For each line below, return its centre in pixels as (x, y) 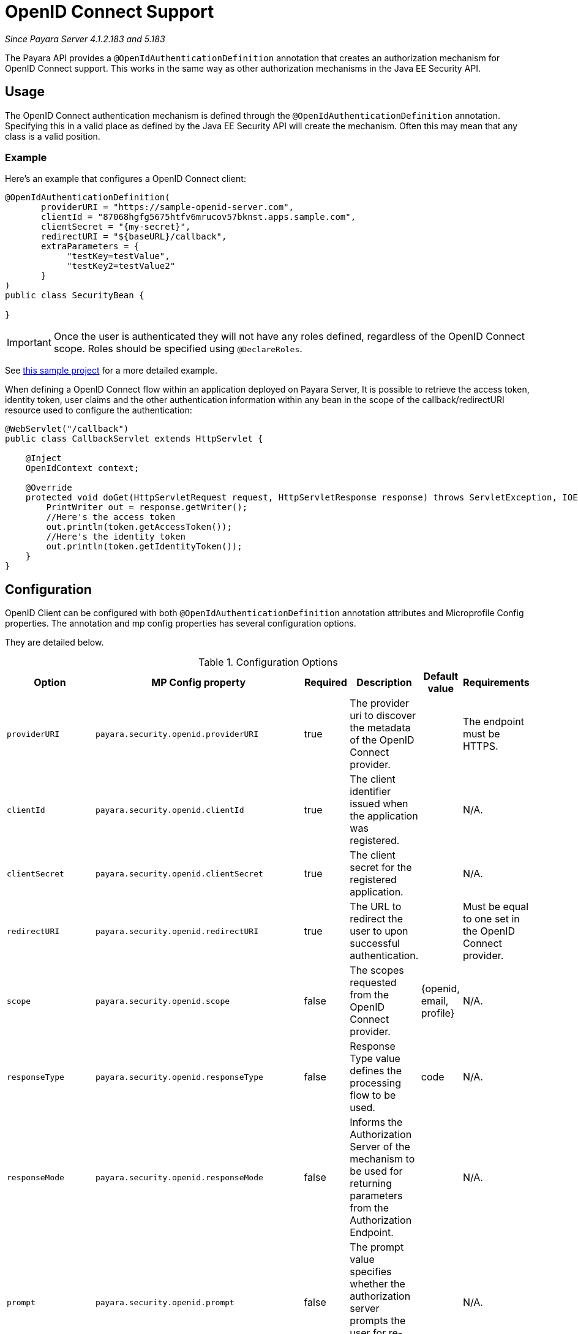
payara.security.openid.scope (163, 1001)
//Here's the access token (111, 517)
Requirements (496, 683)
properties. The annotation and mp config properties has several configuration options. (181, 624)
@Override (49, 488)
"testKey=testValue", (118, 256)
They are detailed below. (54, 643)
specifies (371, 1272)
